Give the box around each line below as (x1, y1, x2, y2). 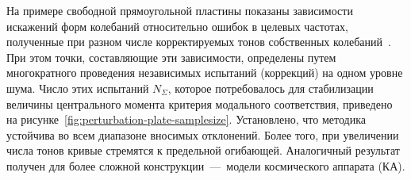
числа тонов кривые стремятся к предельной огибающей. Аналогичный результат (6, 142, 400, 159)
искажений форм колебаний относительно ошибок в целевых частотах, (6, 17, 348, 34)
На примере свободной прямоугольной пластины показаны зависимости (6, 2, 353, 18)
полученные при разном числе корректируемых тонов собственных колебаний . (6, 33, 391, 50)
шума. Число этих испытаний (6, 79, 149, 96)
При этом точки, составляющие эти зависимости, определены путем (6, 48, 336, 65)
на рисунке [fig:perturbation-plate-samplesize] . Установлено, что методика (6, 111, 366, 128)
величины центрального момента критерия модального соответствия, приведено (6, 95, 393, 112)
